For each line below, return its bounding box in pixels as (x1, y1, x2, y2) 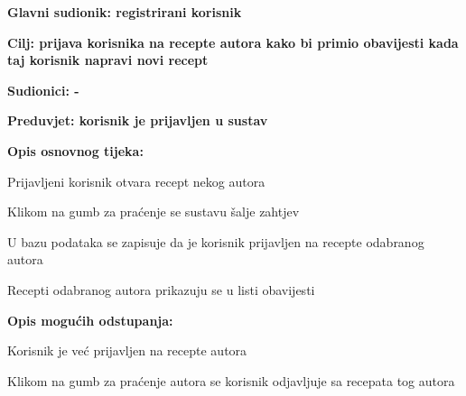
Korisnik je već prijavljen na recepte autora (7, 341, 247, 360)
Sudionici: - (7, 80, 79, 99)
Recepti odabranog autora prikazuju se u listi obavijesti (7, 280, 315, 299)
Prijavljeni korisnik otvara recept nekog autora (7, 171, 266, 190)
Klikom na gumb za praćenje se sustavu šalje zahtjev (7, 202, 300, 221)
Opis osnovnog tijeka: (7, 141, 144, 160)
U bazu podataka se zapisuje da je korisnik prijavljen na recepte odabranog (7, 232, 424, 251)
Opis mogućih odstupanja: (7, 310, 173, 329)
